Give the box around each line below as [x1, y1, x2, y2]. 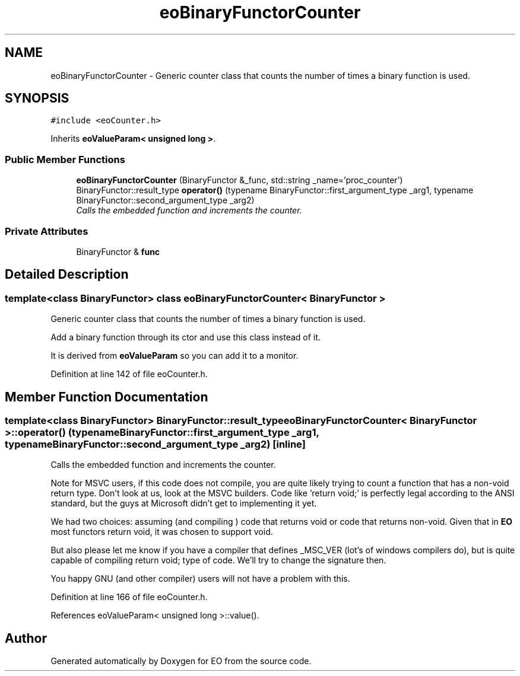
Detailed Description [5, 267, 129, 282]
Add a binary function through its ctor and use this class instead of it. [50, 332, 321, 343]
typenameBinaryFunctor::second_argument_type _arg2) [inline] [5, 438, 306, 450]
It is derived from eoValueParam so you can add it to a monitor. [50, 350, 299, 361]
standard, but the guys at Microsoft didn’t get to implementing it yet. [50, 498, 317, 509]
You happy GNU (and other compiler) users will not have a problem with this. [50, 573, 350, 584]
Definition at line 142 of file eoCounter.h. [50, 369, 208, 380]
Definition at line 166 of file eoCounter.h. [50, 592, 208, 602]
